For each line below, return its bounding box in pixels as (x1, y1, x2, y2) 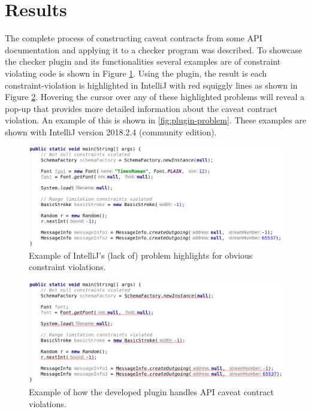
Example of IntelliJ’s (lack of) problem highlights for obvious (29, 249, 253, 261)
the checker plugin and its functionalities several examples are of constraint (5, 55, 281, 68)
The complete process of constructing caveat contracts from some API (5, 32, 262, 44)
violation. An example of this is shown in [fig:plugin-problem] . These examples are (5, 114, 306, 126)
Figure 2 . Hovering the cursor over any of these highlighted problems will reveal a (5, 90, 305, 103)
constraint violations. (29, 260, 106, 273)
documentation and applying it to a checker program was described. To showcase (5, 43, 302, 56)
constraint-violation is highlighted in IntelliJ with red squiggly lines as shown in (5, 78, 298, 91)
